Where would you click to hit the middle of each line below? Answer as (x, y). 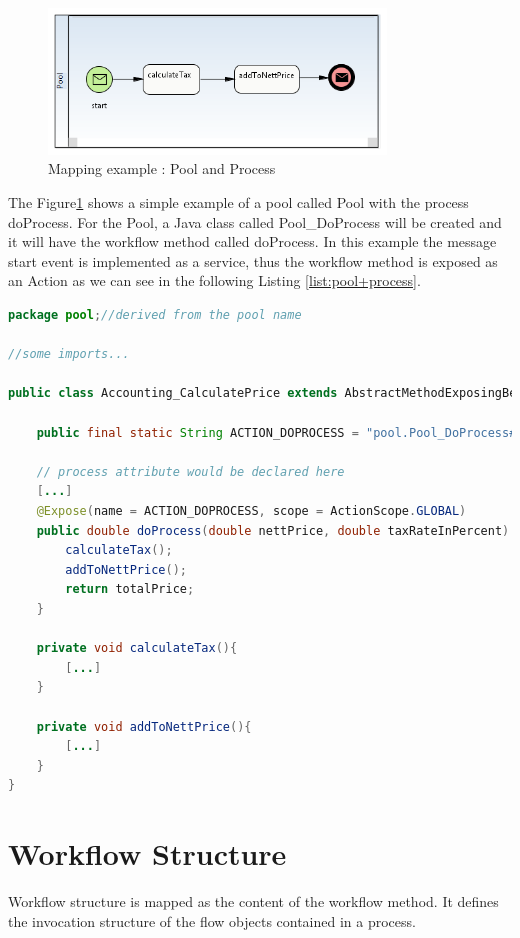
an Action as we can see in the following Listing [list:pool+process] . (214, 280)
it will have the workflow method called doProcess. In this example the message (252, 241)
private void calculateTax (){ (137, 648)
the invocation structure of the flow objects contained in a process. (212, 920)
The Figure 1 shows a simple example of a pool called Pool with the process (238, 202)
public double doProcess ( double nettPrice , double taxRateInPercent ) (273, 530)
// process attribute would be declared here (190, 471)
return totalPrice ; (130, 589)
